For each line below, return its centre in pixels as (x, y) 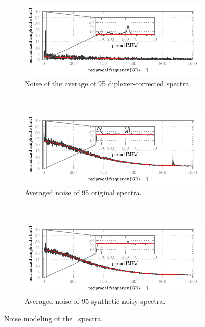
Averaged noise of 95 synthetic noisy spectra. (95, 301)
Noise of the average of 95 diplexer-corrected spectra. (108, 83)
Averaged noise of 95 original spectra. (83, 192)
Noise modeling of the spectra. (54, 318)
